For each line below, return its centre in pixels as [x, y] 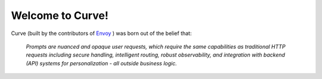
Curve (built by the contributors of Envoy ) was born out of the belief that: [101, 33]
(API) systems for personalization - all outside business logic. [101, 63]
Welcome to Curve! [60, 15]
